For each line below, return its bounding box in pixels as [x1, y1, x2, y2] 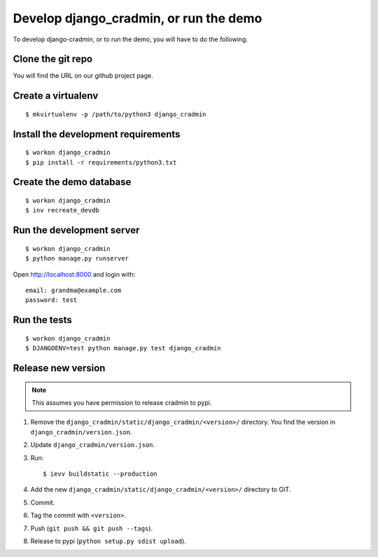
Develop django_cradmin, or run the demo [13, 11, 262, 26]
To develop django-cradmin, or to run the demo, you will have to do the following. [13, 35, 248, 43]
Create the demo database [13, 176, 132, 188]
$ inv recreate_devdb [25, 207, 99, 214]
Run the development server [13, 224, 140, 236]
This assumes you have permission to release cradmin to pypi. [31, 399, 212, 407]
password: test [25, 296, 78, 304]
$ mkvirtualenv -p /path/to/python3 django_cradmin [25, 110, 206, 118]
